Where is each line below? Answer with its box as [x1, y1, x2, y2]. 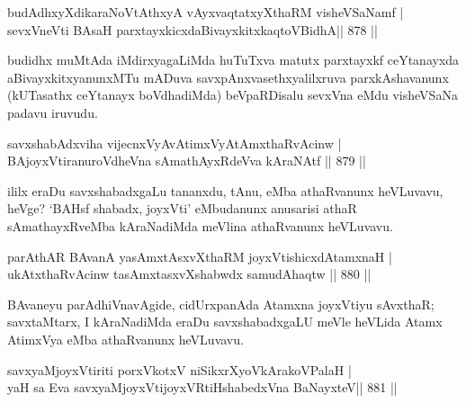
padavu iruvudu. [7, 103, 98, 121]
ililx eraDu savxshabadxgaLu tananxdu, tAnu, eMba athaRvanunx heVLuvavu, [7, 181, 444, 200]
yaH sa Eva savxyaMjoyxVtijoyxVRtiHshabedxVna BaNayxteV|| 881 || [7, 378, 398, 397]
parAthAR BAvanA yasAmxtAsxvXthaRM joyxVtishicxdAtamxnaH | [7, 246, 392, 265]
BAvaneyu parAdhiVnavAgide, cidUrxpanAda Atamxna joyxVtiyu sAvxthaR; [7, 294, 435, 313]
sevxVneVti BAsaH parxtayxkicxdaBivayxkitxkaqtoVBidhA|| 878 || [7, 20, 378, 39]
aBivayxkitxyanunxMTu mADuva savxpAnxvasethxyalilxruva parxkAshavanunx [7, 67, 449, 86]
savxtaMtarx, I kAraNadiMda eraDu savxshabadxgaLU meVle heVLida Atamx [7, 312, 443, 331]
